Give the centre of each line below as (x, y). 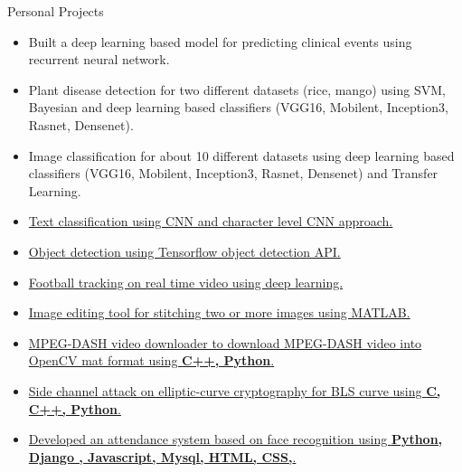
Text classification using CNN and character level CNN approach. (211, 221)
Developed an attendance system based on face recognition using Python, (236, 439)
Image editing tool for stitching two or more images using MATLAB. (219, 312)
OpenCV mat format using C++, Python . (151, 360)
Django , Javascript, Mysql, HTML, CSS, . (162, 456)
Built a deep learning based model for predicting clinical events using (220, 41)
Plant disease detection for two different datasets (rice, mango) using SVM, (237, 89)
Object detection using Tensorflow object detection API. (184, 251)
